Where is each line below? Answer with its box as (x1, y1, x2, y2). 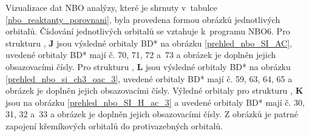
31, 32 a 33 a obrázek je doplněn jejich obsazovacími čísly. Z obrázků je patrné (5, 108, 299, 120)
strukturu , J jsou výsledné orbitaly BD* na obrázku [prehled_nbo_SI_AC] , (5, 36, 293, 49)
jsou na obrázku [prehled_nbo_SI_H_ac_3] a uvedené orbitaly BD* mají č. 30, (5, 96, 305, 108)
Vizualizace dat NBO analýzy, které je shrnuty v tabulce (5, 1, 217, 13)
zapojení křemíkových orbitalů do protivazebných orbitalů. (5, 119, 223, 132)
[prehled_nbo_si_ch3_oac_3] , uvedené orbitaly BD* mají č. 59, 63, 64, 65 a (5, 72, 293, 85)
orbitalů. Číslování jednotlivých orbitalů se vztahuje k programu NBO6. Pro (5, 25, 290, 37)
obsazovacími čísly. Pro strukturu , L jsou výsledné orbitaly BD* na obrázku (5, 60, 291, 73)
